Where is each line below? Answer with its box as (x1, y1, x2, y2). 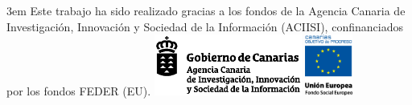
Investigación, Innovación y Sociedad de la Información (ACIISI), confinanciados (6, 18, 403, 34)
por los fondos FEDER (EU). (6, 82, 151, 99)
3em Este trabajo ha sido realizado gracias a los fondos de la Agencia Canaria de (6, 2, 406, 18)
